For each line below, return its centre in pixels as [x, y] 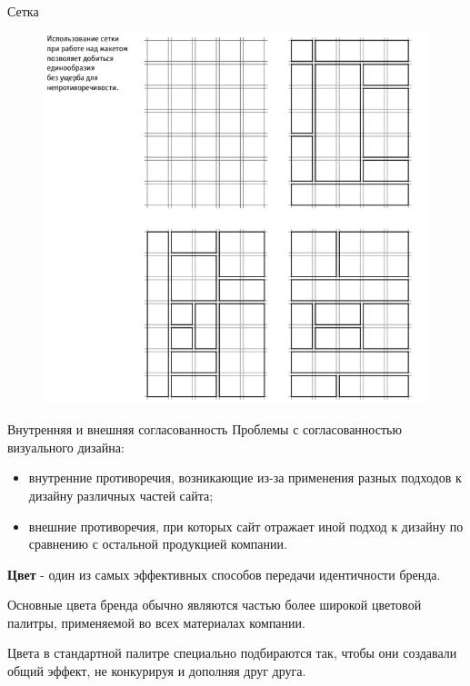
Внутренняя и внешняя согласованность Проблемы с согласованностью [205, 429]
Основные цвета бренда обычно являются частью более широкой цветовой [215, 605]
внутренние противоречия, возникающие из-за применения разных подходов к [245, 477]
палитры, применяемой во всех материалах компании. [156, 622]
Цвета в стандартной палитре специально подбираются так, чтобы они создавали [232, 653]
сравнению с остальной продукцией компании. [158, 544]
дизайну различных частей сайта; [121, 495]
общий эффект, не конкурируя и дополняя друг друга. [157, 671]
